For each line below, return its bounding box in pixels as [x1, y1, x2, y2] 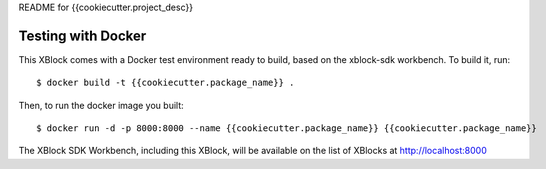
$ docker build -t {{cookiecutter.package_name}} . [36, 77, 295, 89]
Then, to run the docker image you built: [18, 99, 184, 111]
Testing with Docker [18, 27, 147, 44]
